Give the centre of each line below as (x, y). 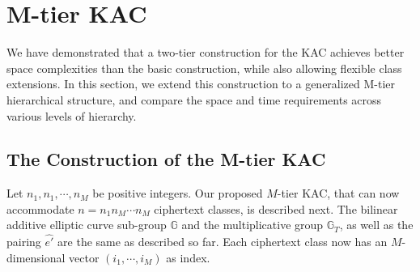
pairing (24, 242)
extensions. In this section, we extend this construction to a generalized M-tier (201, 84)
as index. (188, 257)
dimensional (36, 257)
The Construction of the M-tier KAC (166, 159)
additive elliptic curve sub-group (87, 225)
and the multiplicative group (252, 225)
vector (84, 257)
